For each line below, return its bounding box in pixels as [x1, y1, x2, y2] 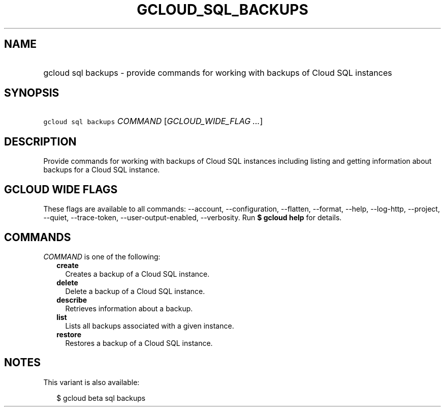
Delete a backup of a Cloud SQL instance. [65, 286, 205, 296]
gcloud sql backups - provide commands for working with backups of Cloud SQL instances [43, 67, 392, 78]
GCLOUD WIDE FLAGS [4, 183, 118, 196]
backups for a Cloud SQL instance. [43, 165, 160, 174]
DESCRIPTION [4, 135, 77, 148]
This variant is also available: [43, 377, 140, 387]
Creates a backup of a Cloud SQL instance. [65, 269, 210, 278]
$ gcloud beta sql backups [56, 393, 146, 402]
